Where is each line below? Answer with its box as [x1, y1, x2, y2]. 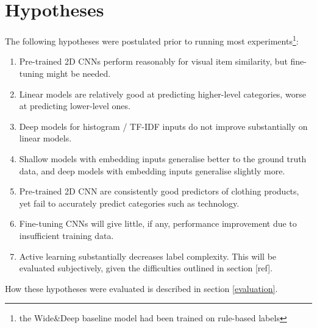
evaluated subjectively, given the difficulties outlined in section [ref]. [19, 262, 273, 274]
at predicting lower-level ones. [19, 99, 130, 112]
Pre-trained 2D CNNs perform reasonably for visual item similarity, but [19, 55, 288, 68]
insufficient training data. [19, 229, 114, 241]
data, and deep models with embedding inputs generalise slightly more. [19, 164, 285, 177]
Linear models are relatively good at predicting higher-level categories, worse [19, 87, 306, 100]
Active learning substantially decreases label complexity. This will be [19, 249, 277, 262]
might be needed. [46, 66, 111, 79]
